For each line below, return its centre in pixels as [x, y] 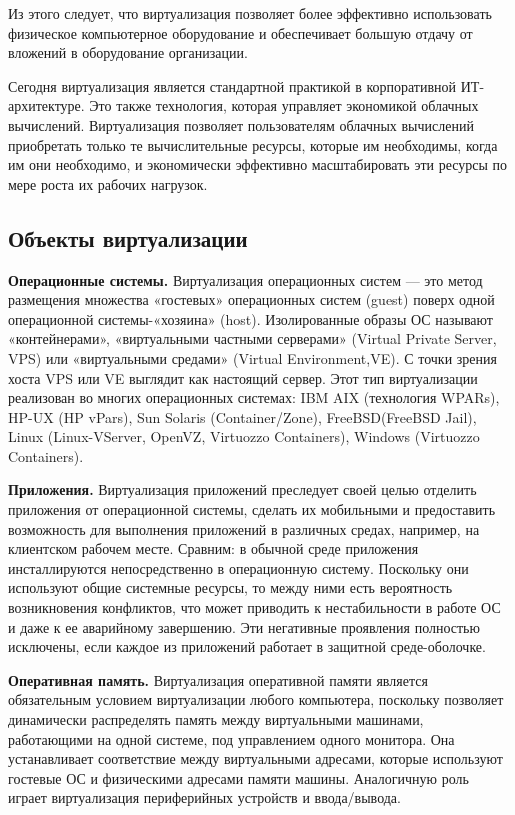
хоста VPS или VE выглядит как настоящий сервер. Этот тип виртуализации [243, 377]
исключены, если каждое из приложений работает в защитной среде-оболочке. [247, 646]
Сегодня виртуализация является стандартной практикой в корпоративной [232, 85]
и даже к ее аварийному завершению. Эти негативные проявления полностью [244, 626]
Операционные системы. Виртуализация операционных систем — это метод [245, 279]
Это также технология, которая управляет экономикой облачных [284, 105]
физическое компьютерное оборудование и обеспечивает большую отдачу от [240, 32]
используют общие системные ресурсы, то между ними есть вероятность [230, 587]
